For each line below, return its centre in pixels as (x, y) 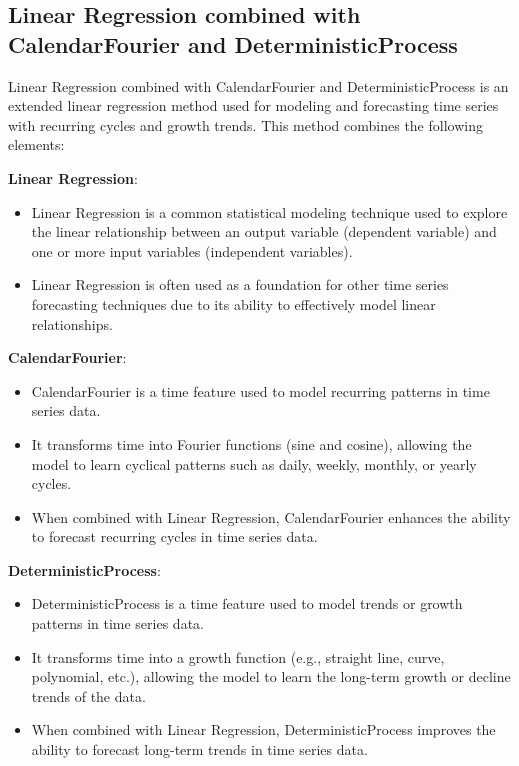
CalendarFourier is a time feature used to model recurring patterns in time (260, 390)
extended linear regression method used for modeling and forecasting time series (253, 105)
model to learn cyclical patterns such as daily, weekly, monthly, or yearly (254, 463)
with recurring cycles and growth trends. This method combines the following (245, 124)
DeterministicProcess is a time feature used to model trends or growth (247, 603)
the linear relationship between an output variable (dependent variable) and (264, 231)
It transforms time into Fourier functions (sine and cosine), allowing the (251, 443)
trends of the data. (88, 695)
